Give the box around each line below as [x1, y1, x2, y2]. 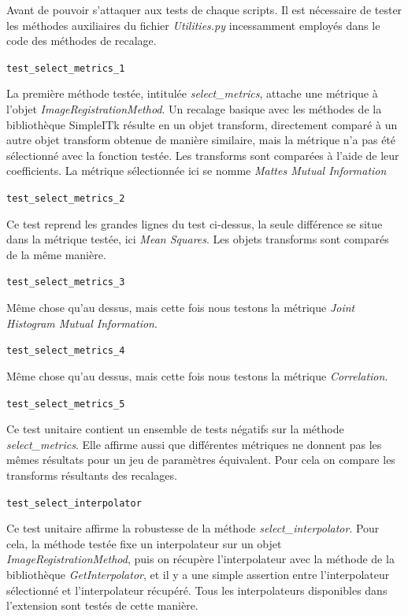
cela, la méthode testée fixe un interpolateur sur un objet [6, 535, 282, 551]
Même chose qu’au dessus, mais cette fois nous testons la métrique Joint [6, 299, 355, 316]
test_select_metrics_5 [6, 398, 125, 410]
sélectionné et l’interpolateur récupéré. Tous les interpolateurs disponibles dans [6, 581, 388, 598]
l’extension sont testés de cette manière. [6, 597, 198, 614]
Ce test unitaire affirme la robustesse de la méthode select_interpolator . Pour [6, 520, 380, 536]
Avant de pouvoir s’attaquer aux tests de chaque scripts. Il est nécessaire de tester [6, 2, 402, 17]
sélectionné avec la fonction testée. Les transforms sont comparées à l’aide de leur [6, 147, 399, 163]
